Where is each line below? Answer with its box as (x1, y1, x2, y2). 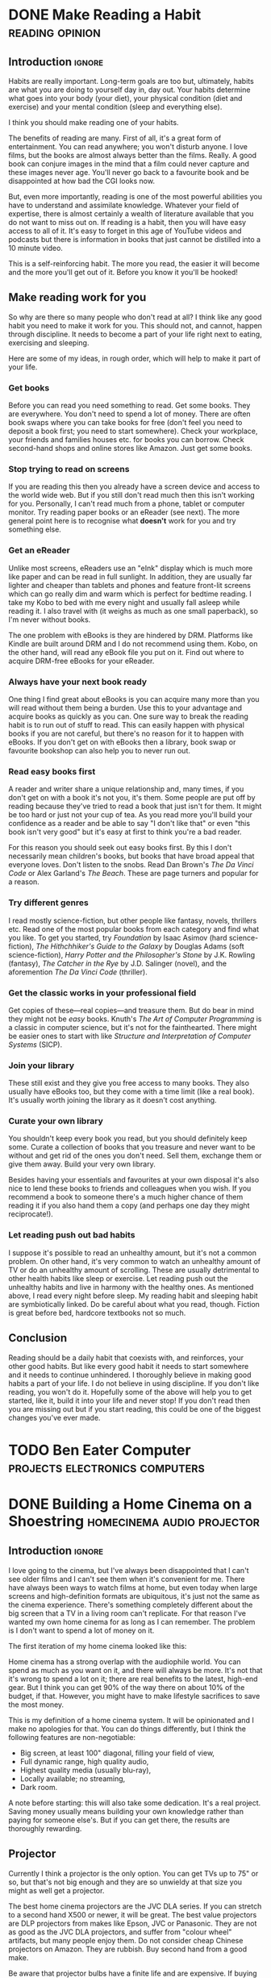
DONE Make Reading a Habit (8, 6, 202, 24)
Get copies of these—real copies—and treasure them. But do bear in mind (8, 1005, 254, 1015)
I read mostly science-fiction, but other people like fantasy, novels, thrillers (8, 916, 257, 925)
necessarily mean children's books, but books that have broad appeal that (8, 851, 255, 861)
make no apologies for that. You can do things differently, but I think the (8, 1724, 246, 1734)
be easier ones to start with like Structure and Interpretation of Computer (8, 1031, 252, 1041)
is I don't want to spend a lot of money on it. (8, 1625, 155, 1635)
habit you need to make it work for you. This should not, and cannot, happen (8, 320, 262, 330)
